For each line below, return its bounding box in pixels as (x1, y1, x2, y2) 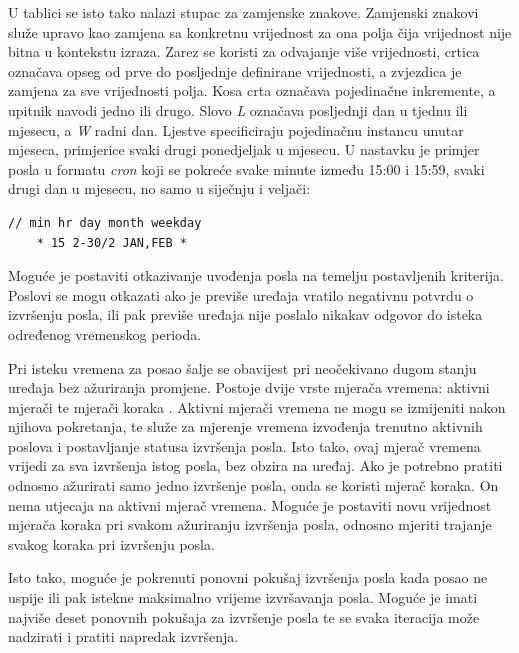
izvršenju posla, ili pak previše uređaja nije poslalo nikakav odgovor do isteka (8, 304, 483, 325)
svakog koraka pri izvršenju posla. (8, 533, 215, 554)
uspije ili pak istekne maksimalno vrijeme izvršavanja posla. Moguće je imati (8, 587, 478, 608)
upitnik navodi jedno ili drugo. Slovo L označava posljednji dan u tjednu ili (8, 99, 468, 120)
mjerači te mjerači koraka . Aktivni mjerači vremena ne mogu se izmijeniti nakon (8, 396, 506, 417)
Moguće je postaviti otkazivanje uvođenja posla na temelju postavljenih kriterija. (8, 265, 504, 286)
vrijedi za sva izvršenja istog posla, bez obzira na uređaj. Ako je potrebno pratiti (8, 455, 503, 476)
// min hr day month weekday (8, 215, 202, 230)
